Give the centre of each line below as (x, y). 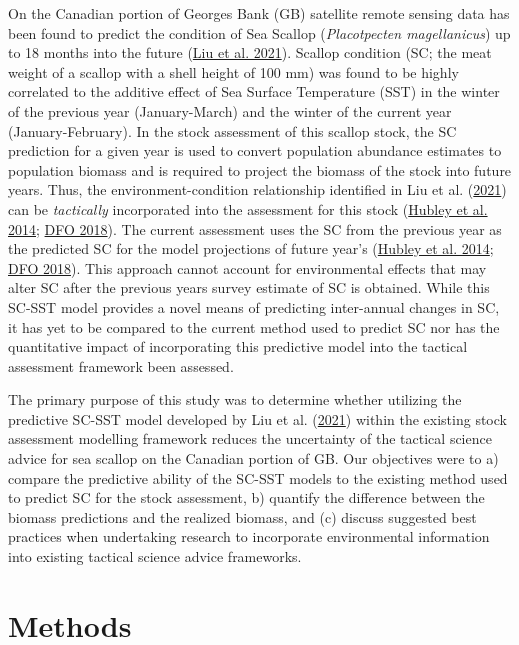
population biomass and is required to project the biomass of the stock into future (260, 169)
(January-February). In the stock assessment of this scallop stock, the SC (232, 130)
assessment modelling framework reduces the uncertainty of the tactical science (250, 438)
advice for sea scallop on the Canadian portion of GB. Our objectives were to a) (253, 458)
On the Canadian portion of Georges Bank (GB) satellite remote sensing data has (259, 13)
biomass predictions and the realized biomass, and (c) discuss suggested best (242, 516)
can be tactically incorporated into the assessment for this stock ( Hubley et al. (248, 208)
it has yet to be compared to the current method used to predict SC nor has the (254, 326)
